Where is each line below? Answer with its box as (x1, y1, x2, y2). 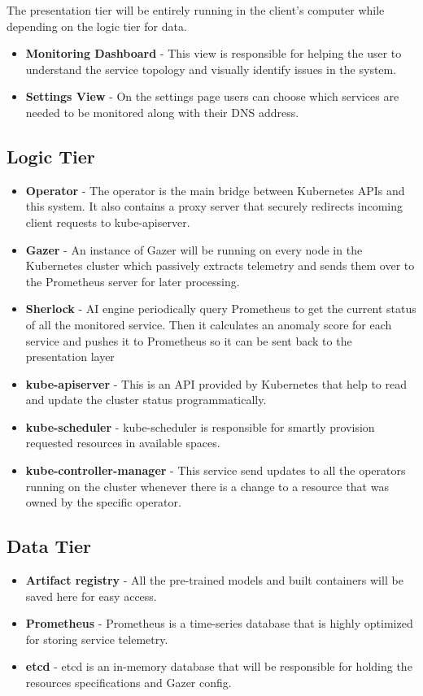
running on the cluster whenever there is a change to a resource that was (25, 477, 389, 494)
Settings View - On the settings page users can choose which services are (25, 88, 399, 105)
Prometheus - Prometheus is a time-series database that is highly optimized (25, 615, 413, 632)
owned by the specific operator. (25, 494, 181, 511)
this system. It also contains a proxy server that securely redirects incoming (25, 198, 403, 215)
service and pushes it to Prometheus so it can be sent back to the (25, 332, 352, 349)
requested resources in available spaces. (25, 434, 220, 451)
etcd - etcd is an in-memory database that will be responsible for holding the (25, 658, 412, 675)
